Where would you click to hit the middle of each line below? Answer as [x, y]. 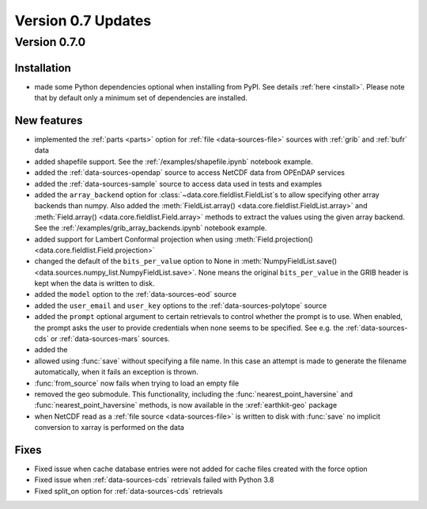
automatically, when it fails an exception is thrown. [117, 372]
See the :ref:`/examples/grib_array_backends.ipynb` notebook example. [151, 228]
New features [49, 120]
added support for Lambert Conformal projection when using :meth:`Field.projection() [174, 239]
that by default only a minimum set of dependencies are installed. [141, 98]
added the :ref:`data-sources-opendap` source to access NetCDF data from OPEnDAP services [190, 173]
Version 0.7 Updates [83, 21]
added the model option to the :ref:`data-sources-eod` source [136, 294]
